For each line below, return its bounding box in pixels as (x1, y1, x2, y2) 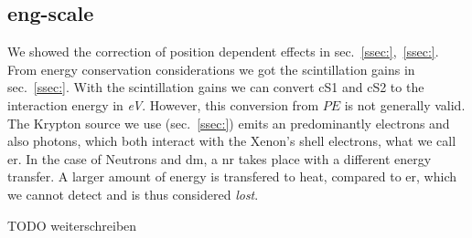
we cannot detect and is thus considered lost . (7, 184, 259, 203)
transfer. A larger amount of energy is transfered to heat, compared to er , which (7, 167, 456, 186)
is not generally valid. (344, 95, 466, 114)
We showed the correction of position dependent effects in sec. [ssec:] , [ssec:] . (7, 42, 439, 61)
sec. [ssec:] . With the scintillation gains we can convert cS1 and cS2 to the (7, 78, 424, 97)
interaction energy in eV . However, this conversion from (7, 95, 319, 114)
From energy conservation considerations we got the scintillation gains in (7, 59, 415, 78)
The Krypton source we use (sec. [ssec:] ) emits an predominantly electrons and (7, 113, 450, 132)
